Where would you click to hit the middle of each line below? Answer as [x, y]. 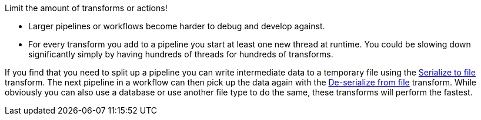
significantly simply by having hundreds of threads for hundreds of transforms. [181, 54]
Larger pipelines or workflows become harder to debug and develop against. [177, 26]
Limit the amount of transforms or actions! [86, 8]
